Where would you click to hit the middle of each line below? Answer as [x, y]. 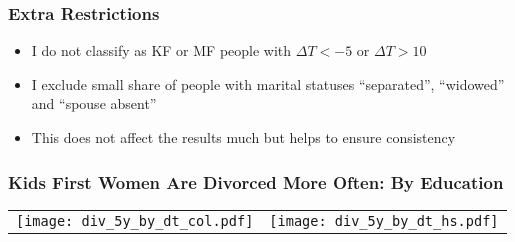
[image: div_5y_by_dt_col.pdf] [135, 220]
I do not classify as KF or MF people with [161, 50]
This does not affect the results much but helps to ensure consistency [243, 137]
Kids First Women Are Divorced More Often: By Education [256, 181]
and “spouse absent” [94, 103]
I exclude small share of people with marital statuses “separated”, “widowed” [268, 83]
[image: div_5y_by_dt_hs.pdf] [384, 220]
